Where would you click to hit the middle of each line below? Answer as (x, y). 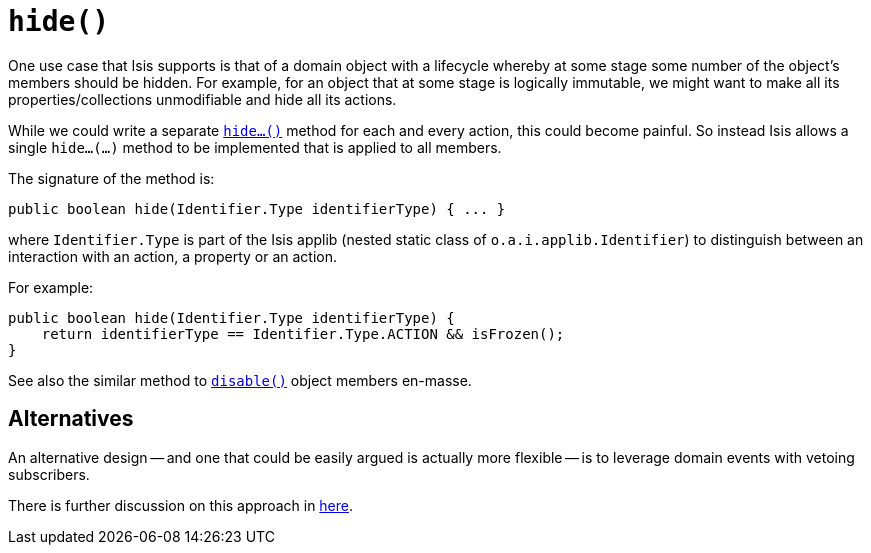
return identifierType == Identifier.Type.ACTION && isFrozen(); (303, 333)
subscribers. (49, 474)
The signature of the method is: (111, 178)
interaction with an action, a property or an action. (173, 256)
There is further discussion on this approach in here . (181, 505)
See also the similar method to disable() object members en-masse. (240, 380)
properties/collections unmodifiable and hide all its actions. (202, 99)
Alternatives (71, 419)
